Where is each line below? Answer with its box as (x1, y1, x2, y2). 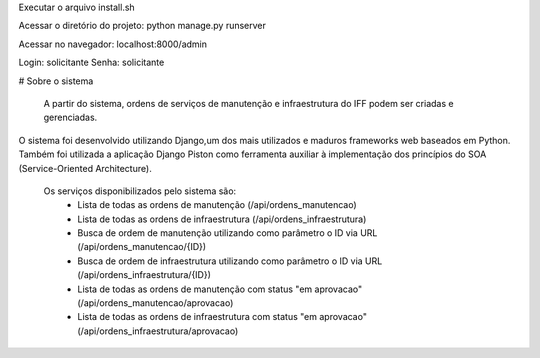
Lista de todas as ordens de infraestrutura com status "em (77, 311, 318, 323)
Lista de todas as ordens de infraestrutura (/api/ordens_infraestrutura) (77, 213, 367, 225)
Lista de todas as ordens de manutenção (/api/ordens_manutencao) (77, 199, 357, 211)
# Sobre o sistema (18, 75, 94, 87)
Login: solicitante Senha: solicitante (18, 56, 165, 69)
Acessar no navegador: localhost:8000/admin (18, 38, 208, 50)
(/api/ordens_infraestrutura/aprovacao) (77, 325, 239, 337)
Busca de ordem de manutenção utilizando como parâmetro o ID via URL (77, 227, 378, 239)
